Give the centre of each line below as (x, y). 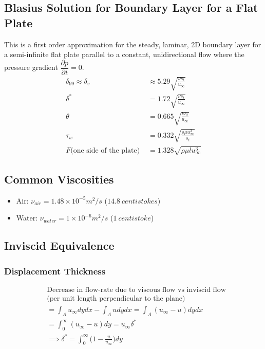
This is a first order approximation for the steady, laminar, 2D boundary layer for (133, 44)
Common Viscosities (59, 179)
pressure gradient (31, 67)
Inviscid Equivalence (59, 245)
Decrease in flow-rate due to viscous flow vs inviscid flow (136, 290)
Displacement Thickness (55, 271)
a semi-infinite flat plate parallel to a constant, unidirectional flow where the (124, 54)
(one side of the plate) (105, 150)
